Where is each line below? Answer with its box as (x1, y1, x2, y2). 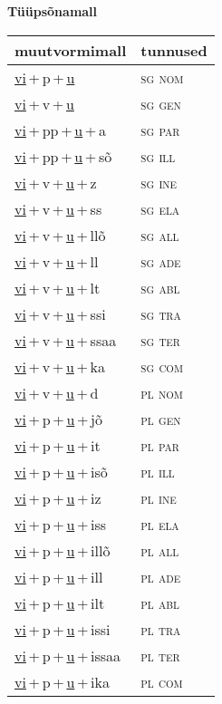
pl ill (140, 460, 175, 482)
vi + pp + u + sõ (14, 145, 112, 167)
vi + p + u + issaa (14, 644, 121, 666)
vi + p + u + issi (14, 618, 111, 640)
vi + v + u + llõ (14, 224, 106, 246)
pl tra (140, 618, 181, 640)
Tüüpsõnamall (7, 2, 98, 20)
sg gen (140, 92, 181, 114)
